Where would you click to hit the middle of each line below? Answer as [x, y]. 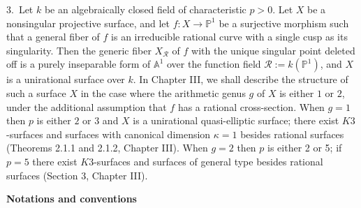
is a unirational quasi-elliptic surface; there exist [236, 120]
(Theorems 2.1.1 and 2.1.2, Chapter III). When [107, 148]
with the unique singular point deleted [273, 50]
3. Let [20, 9]
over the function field [214, 64]
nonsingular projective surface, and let [88, 23]
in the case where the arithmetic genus [163, 92]
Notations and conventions [72, 199]
